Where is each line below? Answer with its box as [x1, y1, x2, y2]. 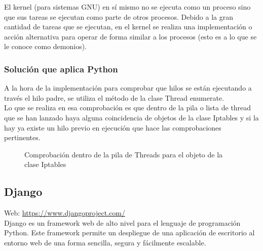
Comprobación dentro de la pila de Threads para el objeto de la [24, 149, 223, 159]
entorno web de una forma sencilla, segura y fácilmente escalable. [4, 237, 206, 247]
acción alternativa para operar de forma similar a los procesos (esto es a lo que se [4, 31, 257, 41]
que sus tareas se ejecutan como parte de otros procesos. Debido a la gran [4, 11, 233, 22]
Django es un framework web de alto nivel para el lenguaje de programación [4, 217, 241, 228]
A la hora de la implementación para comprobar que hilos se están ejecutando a [4, 82, 252, 93]
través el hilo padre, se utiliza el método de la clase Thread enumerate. [4, 92, 224, 103]
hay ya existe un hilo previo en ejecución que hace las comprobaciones [4, 122, 221, 133]
